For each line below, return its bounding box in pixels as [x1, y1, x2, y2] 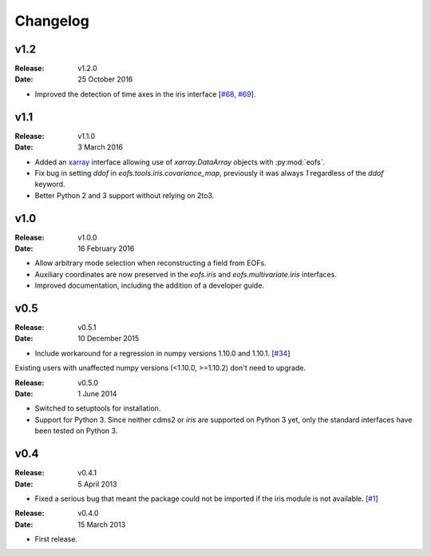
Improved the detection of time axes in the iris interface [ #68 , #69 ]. [34, 89, 256, 99]
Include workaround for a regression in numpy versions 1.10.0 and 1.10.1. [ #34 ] [34, 348, 291, 358]
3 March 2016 [77, 142, 124, 152]
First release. [34, 534, 78, 544]
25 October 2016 [77, 74, 133, 84]
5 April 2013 [77, 479, 117, 489]
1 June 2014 [77, 389, 117, 399]
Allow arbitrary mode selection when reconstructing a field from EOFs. [34, 258, 267, 268]
